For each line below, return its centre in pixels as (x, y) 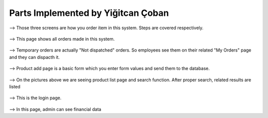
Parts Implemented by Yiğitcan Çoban (89, 13)
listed (15, 86)
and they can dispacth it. (34, 57)
